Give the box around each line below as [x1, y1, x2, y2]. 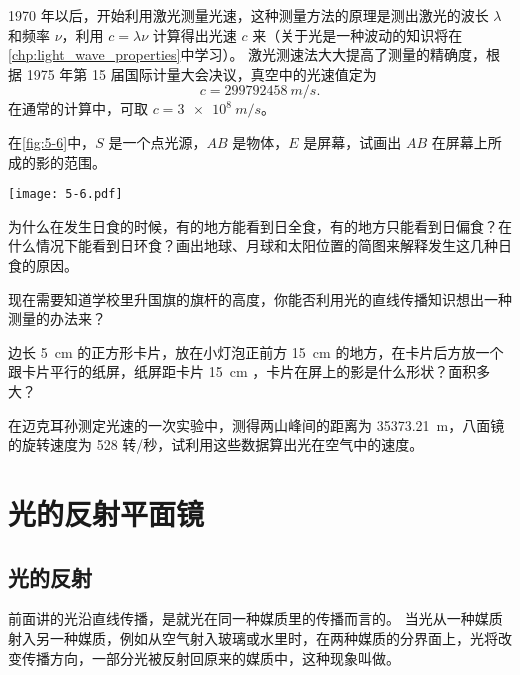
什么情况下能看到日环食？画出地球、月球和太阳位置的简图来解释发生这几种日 [8, 235, 512, 256]
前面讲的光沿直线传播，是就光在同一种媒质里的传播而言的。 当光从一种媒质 [8, 608, 503, 629]
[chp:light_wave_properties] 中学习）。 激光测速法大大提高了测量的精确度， [8, 44, 487, 65]
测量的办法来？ [8, 308, 106, 329]
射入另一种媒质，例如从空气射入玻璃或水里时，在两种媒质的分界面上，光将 [8, 627, 498, 648]
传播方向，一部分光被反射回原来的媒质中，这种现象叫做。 [21, 647, 400, 668]
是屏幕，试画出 [303, 131, 402, 152]
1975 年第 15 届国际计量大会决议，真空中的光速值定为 [26, 63, 377, 84]
